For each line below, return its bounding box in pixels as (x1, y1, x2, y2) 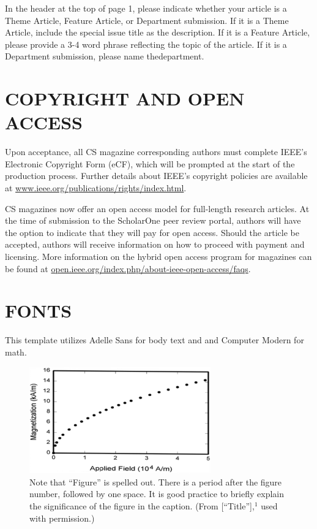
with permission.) (29, 511, 95, 524)
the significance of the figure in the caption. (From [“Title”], (29, 500, 255, 512)
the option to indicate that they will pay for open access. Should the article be (5, 226, 299, 238)
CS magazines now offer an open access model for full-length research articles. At (5, 202, 310, 215)
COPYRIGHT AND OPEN (5, 86, 245, 111)
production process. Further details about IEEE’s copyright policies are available (5, 169, 308, 182)
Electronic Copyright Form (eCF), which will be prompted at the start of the (5, 157, 295, 170)
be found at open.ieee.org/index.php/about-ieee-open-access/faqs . (5, 262, 251, 275)
